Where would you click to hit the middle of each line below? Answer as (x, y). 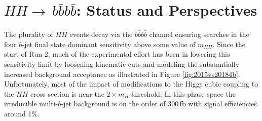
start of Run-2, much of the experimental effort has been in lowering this (117, 54)
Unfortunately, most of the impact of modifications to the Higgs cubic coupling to (131, 84)
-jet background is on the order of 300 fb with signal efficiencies (159, 104)
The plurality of (29, 34)
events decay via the (101, 34)
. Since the (229, 44)
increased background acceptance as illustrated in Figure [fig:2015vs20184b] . (122, 74)
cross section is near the (67, 93)
